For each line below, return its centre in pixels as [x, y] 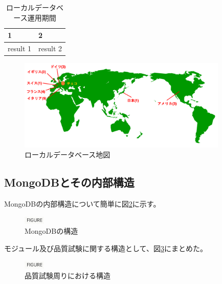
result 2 [50, 48]
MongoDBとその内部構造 [69, 182]
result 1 [20, 48]
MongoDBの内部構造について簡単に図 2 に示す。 [82, 204]
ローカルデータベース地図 [68, 155]
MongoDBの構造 [51, 231]
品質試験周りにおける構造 [68, 276]
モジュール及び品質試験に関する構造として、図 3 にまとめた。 [106, 248]
